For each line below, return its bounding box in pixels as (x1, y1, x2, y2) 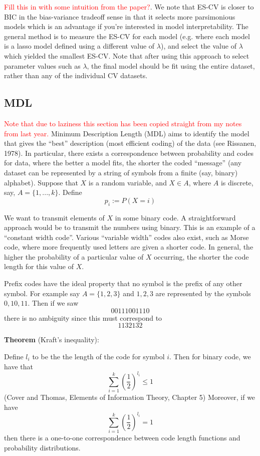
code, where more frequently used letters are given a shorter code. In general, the (4, 242, 253, 252)
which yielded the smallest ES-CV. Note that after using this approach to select (4, 50, 249, 61)
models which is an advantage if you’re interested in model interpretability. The (4, 21, 248, 32)
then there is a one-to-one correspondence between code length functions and (4, 432, 240, 443)
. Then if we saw (28, 298, 79, 308)
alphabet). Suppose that (4, 177, 78, 187)
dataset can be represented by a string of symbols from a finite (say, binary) (4, 167, 238, 177)
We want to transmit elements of (4, 212, 105, 222)
